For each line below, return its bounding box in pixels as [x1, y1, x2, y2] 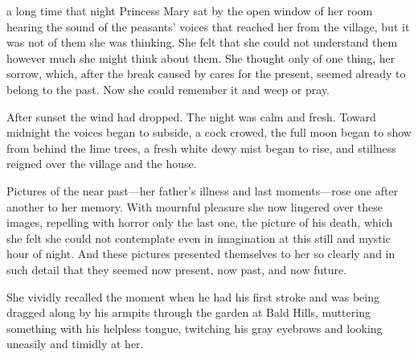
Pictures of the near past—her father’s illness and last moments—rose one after [6, 182, 399, 199]
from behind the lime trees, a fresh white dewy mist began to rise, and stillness [6, 139, 396, 156]
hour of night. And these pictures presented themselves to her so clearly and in [6, 245, 395, 262]
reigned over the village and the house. [6, 155, 197, 172]
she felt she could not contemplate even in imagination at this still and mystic [6, 229, 391, 246]
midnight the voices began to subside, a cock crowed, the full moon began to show [6, 124, 412, 141]
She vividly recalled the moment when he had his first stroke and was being [6, 288, 379, 305]
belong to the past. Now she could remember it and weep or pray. [6, 80, 330, 97]
